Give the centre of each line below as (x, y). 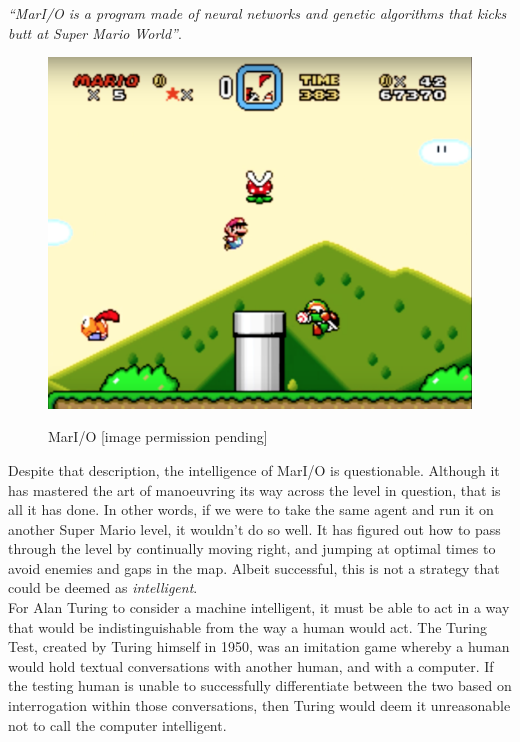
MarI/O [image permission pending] (158, 436)
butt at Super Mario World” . (95, 32)
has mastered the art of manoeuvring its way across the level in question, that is (254, 489)
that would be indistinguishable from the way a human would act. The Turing (247, 626)
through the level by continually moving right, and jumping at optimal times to (252, 548)
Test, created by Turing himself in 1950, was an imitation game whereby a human (259, 646)
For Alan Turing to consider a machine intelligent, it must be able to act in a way (259, 607)
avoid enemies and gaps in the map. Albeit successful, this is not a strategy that (254, 567)
